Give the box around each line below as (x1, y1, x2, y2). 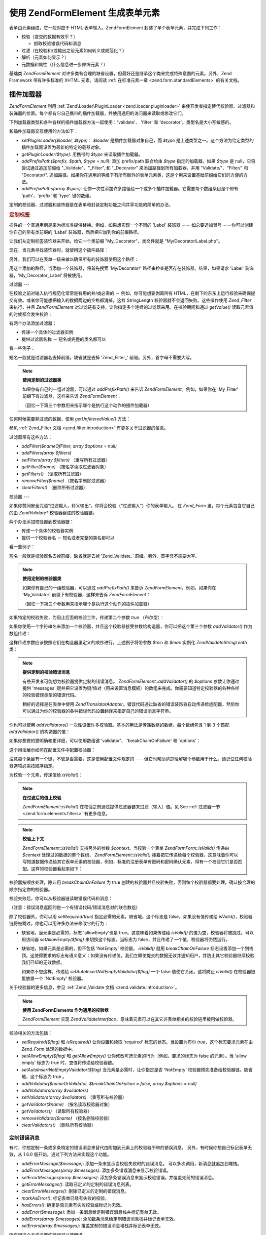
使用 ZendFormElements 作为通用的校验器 (22, 1007, 109, 1013)
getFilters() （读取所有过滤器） (21, 471, 84, 477)
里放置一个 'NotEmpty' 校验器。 (21, 975, 86, 981)
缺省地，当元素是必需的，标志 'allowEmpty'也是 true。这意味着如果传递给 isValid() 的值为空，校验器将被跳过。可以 (21, 929, 254, 936)
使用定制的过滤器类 (22, 377, 62, 383)
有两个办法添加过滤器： (9, 320, 57, 326)
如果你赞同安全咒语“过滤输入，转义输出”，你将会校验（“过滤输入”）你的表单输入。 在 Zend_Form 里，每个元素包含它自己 (9, 503, 255, 509)
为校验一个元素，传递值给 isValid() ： (9, 772, 83, 778)
